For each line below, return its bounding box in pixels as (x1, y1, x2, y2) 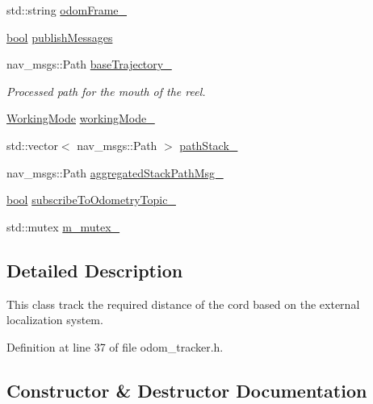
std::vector (6, 136, 58, 153)
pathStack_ (179, 136, 238, 153)
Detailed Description (6, 257, 183, 282)
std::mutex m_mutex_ (6, 218, 120, 235)
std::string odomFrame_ (6, 2, 128, 18)
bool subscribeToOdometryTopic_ (6, 191, 176, 208)
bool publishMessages (6, 28, 113, 45)
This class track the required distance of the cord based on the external (6, 295, 360, 312)
